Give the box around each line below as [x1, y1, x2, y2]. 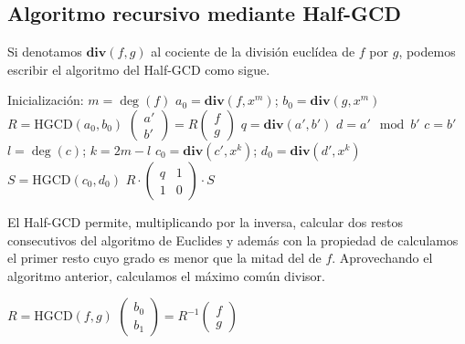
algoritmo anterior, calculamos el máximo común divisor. [7, 266, 325, 285]
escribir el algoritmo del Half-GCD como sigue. [7, 59, 270, 78]
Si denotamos [7, 42, 82, 61]
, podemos [398, 42, 456, 61]
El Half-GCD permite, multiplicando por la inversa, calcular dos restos [7, 212, 404, 231]
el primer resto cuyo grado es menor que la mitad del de [7, 248, 322, 267]
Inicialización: [7, 90, 84, 109]
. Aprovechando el [332, 248, 433, 267]
